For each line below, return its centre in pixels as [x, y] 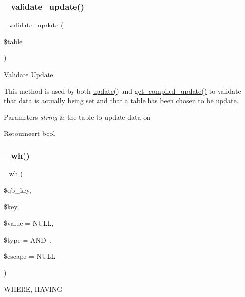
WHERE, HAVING [33, 289]
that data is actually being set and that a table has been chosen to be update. [121, 100]
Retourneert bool [30, 133]
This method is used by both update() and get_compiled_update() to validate [122, 91]
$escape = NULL [30, 256]
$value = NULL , [29, 223]
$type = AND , [28, 239]
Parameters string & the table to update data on [77, 117]
